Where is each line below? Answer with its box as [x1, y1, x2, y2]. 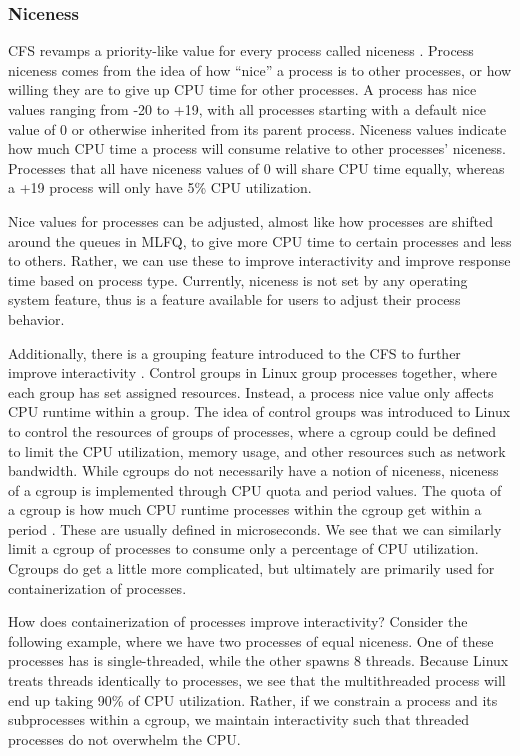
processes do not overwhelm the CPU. [8, 728, 241, 749]
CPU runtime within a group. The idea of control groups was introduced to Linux [8, 401, 511, 422]
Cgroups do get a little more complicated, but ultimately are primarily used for [8, 558, 495, 579]
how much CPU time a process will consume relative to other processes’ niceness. [8, 138, 506, 159]
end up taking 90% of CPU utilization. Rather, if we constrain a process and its [8, 689, 498, 710]
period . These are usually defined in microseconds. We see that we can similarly [8, 518, 502, 539]
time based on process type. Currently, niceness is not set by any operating [8, 269, 468, 290]
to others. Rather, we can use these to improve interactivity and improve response [8, 250, 511, 271]
